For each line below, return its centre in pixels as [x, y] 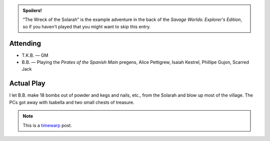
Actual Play [27, 83]
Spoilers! [32, 10]
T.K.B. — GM [35, 55]
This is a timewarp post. [47, 125]
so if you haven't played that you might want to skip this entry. [87, 26]
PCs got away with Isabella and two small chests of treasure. [72, 102]
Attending [25, 43]
